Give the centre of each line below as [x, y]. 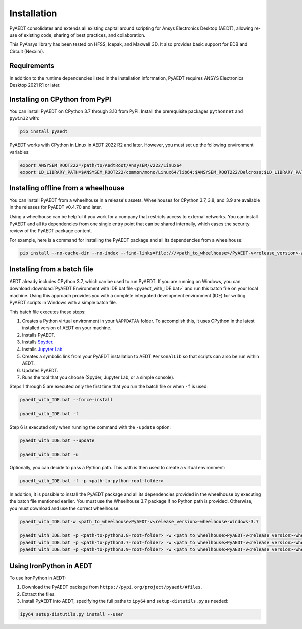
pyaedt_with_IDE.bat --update [57, 440]
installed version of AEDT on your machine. [67, 328]
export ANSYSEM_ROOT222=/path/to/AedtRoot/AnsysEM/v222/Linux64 [101, 165]
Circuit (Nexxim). [27, 51]
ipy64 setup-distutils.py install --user [72, 614]
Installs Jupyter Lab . [43, 349]
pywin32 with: [24, 118]
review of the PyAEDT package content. [51, 231]
